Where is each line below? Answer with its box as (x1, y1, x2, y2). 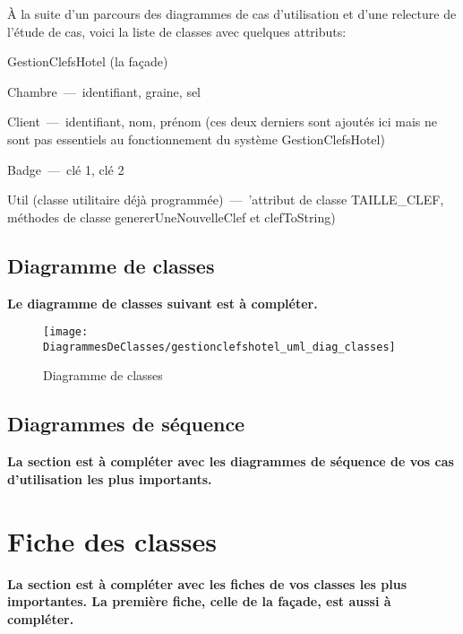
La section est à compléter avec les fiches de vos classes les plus (7, 574, 407, 593)
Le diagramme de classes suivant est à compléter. (7, 293, 318, 312)
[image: (43, 326, 89, 339)
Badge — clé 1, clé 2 (7, 160, 124, 178)
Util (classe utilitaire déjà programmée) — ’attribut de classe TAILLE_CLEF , (7, 190, 444, 209)
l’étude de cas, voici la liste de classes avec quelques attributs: (7, 22, 347, 40)
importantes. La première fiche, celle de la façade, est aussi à (7, 592, 391, 611)
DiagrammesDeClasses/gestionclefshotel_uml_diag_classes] (43, 340, 396, 353)
